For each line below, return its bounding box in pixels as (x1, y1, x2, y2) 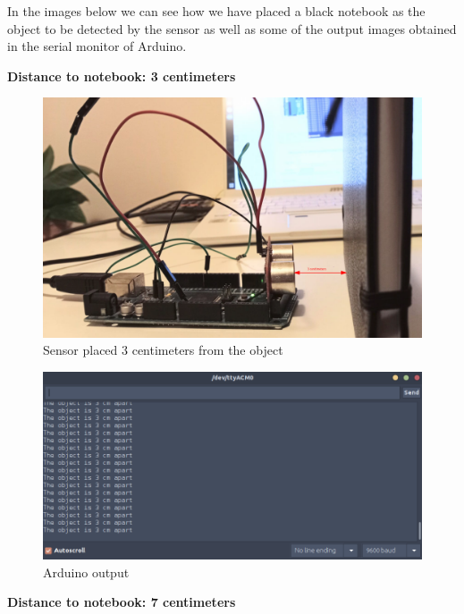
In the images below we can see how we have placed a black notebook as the (7, 2, 426, 20)
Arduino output (43, 562, 130, 581)
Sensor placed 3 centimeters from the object (43, 341, 283, 359)
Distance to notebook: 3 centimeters (7, 66, 236, 85)
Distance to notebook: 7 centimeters (7, 593, 236, 611)
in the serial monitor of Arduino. (7, 37, 187, 55)
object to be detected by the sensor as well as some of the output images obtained (7, 19, 457, 38)
